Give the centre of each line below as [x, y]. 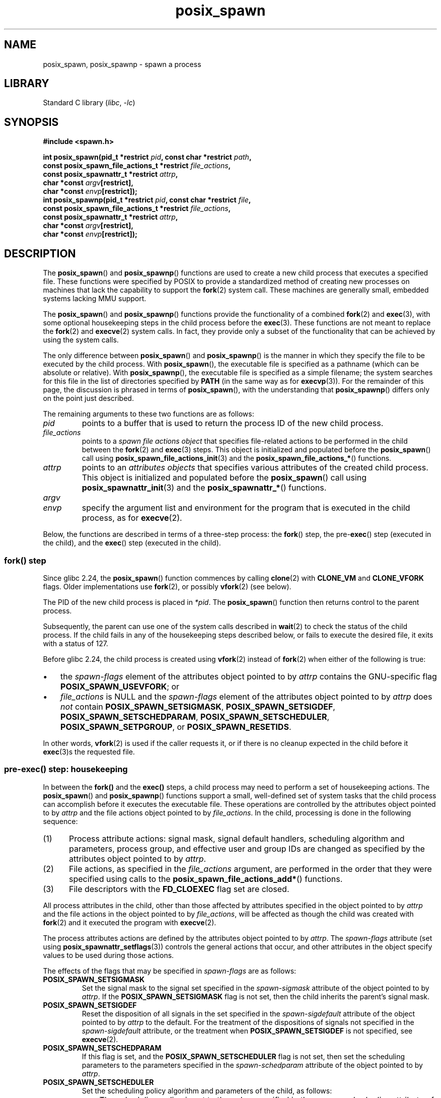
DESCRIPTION [40, 253]
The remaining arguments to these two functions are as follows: [149, 414]
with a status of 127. [76, 643]
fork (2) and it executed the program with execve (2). [130, 922]
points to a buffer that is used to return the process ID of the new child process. [233, 423]
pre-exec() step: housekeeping [66, 769]
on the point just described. [88, 398]
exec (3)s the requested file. [89, 751]
